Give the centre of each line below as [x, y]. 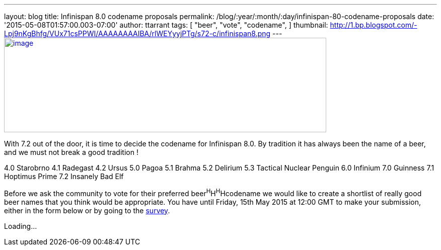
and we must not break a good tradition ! [71, 152]
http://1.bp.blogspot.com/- [374, 25]
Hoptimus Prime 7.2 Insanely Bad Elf [64, 176]
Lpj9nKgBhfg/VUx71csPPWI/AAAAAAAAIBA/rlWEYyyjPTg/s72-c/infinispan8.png [137, 33]
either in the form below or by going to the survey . [87, 210]
